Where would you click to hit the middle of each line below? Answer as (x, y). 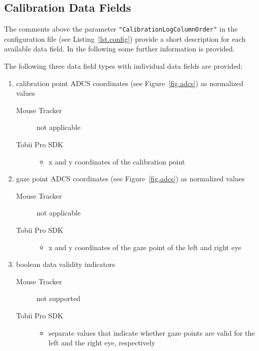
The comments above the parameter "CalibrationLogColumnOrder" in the (121, 29)
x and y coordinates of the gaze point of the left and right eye (145, 247)
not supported (58, 298)
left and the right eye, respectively (102, 343)
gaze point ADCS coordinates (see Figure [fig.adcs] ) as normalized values (131, 179)
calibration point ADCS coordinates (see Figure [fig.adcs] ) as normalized (130, 83)
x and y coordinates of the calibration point (117, 161)
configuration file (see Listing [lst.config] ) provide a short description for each (125, 38)
